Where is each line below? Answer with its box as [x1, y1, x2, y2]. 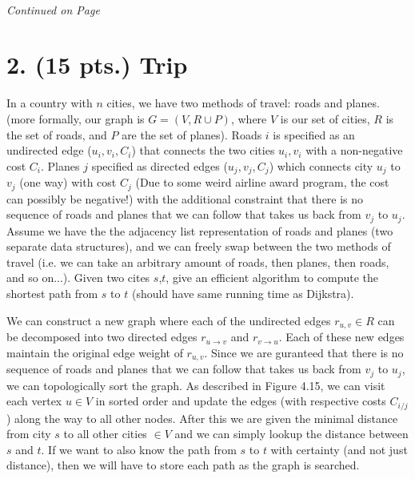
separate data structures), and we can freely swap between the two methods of [6, 238, 391, 255]
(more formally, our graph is [6, 110, 145, 127]
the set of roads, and [6, 126, 107, 143]
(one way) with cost [19, 174, 117, 191]
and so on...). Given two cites [6, 269, 150, 286]
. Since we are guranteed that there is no [204, 344, 404, 360]
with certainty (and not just [270, 441, 408, 457]
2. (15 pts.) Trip [6, 48, 188, 81]
